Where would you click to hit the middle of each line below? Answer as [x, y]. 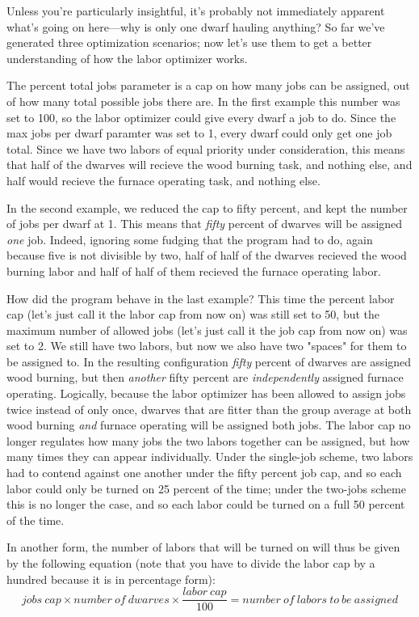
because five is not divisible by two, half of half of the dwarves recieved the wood [207, 255]
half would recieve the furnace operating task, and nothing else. [163, 180]
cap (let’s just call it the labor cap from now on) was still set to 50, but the [193, 314]
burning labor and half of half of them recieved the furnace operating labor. [194, 270]
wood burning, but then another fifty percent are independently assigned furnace [205, 377]
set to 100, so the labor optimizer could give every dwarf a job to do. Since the [201, 117]
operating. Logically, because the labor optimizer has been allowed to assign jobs [206, 393]
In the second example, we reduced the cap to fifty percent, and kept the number [207, 207]
